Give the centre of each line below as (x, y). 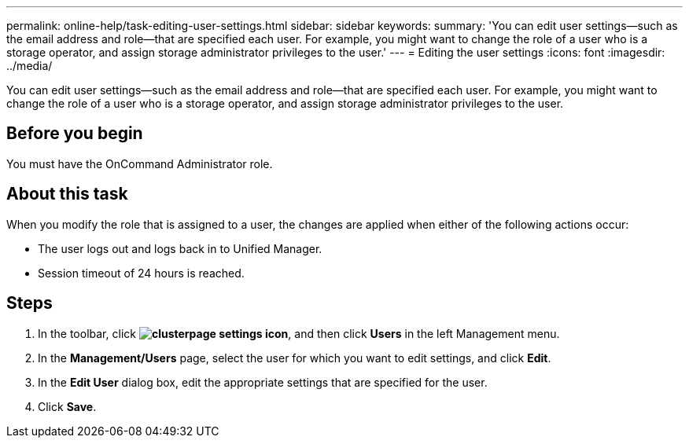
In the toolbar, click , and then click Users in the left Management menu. (299, 333)
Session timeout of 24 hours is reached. (141, 273)
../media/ (29, 66)
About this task (67, 194)
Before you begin (75, 134)
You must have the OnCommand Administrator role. (140, 163)
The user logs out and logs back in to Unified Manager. (180, 248)
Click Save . (67, 406)
